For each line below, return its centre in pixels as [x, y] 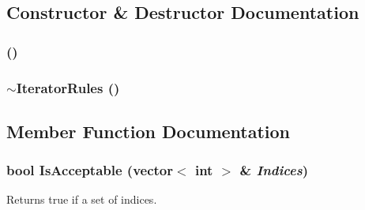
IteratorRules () [68, 87]
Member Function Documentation [149, 131]
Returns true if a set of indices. [82, 199]
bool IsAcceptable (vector [90, 170]
